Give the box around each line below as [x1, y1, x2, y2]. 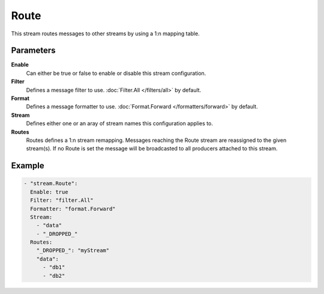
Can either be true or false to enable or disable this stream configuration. [26, 69, 206, 77]
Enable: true [30, 189, 68, 195]
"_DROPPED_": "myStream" [36, 247, 110, 254]
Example [11, 160, 44, 171]
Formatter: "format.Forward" [30, 205, 116, 212]
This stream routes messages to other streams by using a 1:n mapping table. [11, 30, 200, 37]
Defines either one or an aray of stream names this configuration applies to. [26, 120, 213, 127]
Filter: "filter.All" [30, 197, 94, 204]
